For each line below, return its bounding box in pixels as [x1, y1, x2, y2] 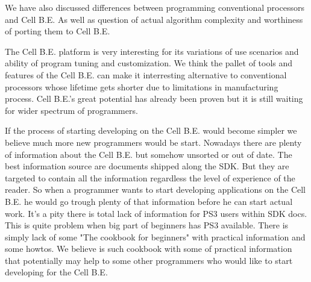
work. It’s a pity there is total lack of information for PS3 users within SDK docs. [5, 207, 307, 219]
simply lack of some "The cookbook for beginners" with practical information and [5, 230, 306, 243]
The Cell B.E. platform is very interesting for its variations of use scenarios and [5, 45, 299, 57]
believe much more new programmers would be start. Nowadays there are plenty [5, 136, 302, 148]
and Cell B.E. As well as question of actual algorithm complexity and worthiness [5, 13, 303, 25]
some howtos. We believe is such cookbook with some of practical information [5, 242, 292, 255]
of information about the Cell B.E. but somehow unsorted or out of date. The [5, 148, 292, 160]
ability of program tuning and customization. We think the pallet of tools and [5, 57, 293, 69]
